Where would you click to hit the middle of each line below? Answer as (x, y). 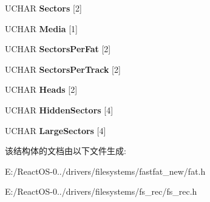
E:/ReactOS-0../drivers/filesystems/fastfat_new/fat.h (105, 171)
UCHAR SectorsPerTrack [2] (63, 69)
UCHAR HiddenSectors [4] (59, 109)
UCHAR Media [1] (41, 28)
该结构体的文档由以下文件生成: (66, 151)
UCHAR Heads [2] (41, 89)
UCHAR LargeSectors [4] (56, 130)
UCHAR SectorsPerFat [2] (58, 49)
